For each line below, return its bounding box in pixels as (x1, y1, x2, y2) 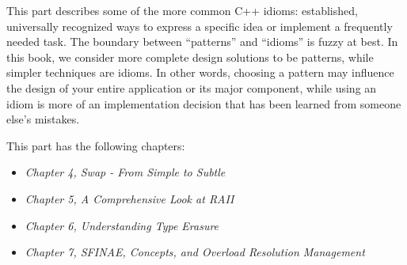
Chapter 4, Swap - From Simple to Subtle (25, 164, 226, 180)
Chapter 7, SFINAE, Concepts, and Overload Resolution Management (25, 244, 365, 260)
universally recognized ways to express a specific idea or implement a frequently (6, 17, 393, 34)
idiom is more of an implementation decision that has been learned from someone (6, 95, 401, 112)
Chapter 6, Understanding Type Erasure (25, 217, 219, 233)
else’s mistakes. (6, 111, 80, 127)
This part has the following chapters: (6, 137, 185, 153)
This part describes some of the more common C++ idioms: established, (6, 2, 358, 18)
